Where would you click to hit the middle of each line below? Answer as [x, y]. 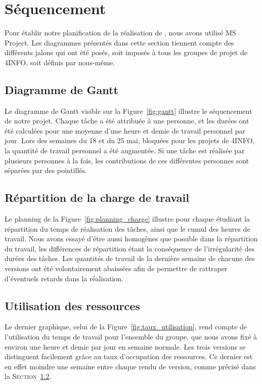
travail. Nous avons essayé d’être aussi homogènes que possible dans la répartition [131, 239]
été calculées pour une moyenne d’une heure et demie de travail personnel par [125, 130]
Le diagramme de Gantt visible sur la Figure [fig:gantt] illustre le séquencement [128, 111]
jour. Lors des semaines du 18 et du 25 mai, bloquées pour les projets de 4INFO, [130, 140]
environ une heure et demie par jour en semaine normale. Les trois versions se [125, 346]
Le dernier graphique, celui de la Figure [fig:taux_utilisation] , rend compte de [126, 327]
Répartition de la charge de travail [97, 198]
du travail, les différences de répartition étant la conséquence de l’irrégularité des [130, 248]
